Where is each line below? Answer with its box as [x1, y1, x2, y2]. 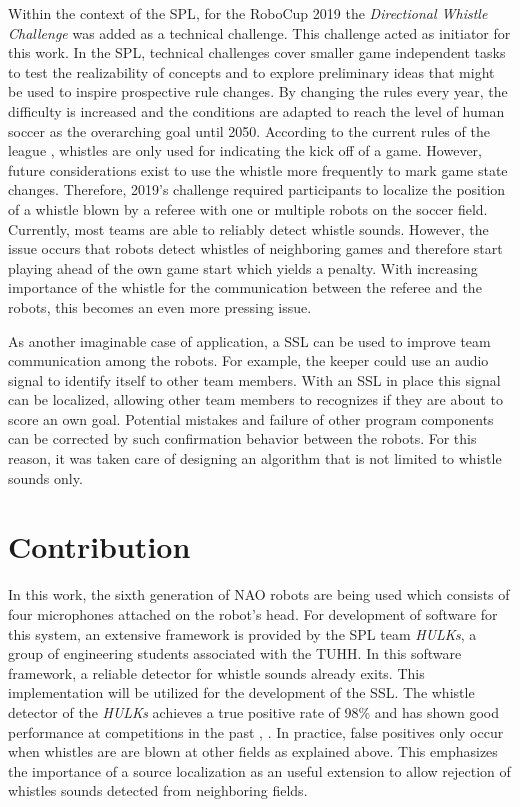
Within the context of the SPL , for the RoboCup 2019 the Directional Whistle [8, 3, 488, 23]
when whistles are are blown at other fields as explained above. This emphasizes [8, 741, 498, 762]
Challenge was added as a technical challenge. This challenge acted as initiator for [8, 22, 511, 43]
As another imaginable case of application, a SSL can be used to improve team [8, 330, 491, 351]
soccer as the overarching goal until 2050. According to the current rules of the [8, 120, 490, 141]
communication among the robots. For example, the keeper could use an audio [8, 350, 489, 371]
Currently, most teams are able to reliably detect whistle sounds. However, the [8, 218, 489, 239]
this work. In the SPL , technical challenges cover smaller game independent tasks [8, 42, 506, 63]
